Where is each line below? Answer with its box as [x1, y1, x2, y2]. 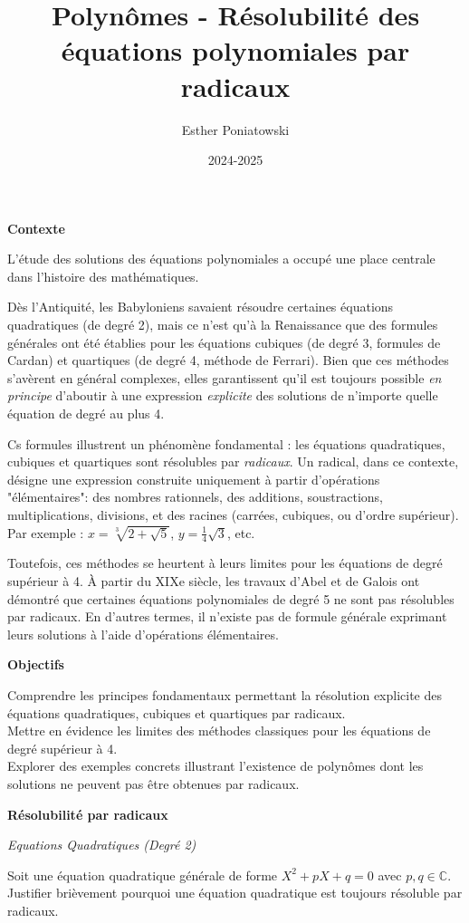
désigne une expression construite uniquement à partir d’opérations [7, 469, 380, 488]
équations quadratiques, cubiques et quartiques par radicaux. [7, 703, 346, 722]
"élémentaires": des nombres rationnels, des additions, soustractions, [7, 487, 383, 506]
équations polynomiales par [61, 32, 410, 69]
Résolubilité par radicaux [7, 804, 168, 823]
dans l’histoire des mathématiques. [7, 266, 199, 285]
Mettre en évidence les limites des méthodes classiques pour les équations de [7, 721, 431, 740]
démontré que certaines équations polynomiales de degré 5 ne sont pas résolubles [7, 589, 455, 608]
